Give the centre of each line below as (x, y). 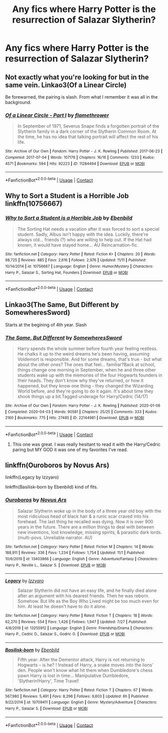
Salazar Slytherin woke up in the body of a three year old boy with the (89, 511)
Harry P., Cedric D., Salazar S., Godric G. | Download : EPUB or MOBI (65, 634)
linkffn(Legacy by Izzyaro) (32, 477)
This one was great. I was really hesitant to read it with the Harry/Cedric (86, 444)
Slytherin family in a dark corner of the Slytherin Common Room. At (87, 132)
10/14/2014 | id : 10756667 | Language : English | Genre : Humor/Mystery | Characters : (79, 266)
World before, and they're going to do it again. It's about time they (85, 391)
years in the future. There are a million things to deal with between (86, 527)
